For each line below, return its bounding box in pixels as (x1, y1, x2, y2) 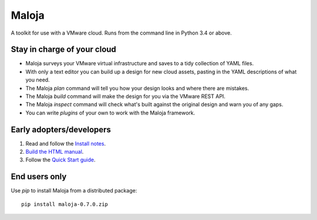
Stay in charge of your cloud (11, 45, 117, 55)
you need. (25, 76, 50, 83)
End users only (11, 172, 67, 182)
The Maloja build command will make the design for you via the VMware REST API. (25, 93, 226, 100)
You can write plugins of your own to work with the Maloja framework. (25, 109, 195, 116)
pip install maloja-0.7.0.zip (21, 201, 109, 208)
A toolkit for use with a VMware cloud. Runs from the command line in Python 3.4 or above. (11, 29, 232, 36)
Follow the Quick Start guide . (25, 156, 96, 164)
